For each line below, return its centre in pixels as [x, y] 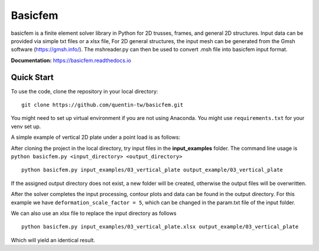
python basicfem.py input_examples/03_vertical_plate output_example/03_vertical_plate [152, 170]
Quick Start [32, 77]
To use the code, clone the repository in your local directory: [84, 91]
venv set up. [26, 126]
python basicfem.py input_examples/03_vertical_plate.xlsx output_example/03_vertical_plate [160, 227]
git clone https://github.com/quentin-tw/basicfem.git [102, 105]
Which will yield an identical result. [53, 240]
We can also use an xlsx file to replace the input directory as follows [94, 213]
